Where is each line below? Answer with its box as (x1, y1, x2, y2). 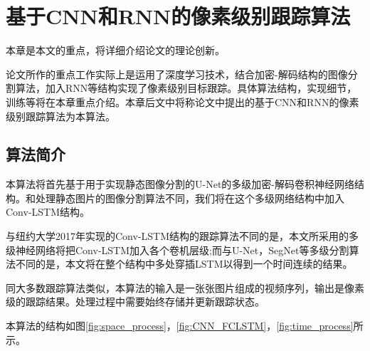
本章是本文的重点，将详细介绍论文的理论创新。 (6, 43, 225, 58)
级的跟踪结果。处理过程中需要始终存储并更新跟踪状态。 (6, 294, 265, 309)
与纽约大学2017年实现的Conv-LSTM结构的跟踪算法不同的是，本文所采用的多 (6, 229, 359, 243)
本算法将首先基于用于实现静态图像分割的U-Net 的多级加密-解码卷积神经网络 (6, 177, 354, 192)
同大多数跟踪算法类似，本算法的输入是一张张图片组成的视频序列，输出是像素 (6, 280, 364, 295)
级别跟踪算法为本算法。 (6, 108, 115, 123)
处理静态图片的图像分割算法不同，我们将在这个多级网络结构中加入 (35, 190, 344, 205)
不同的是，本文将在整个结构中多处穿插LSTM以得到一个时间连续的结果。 (15, 256, 353, 271)
